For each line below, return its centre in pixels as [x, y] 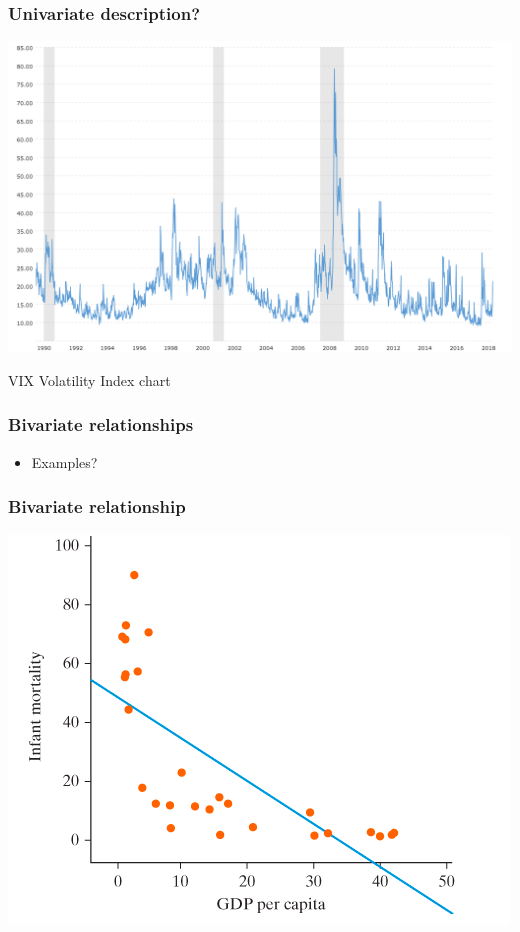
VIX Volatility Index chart [89, 379]
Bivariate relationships [101, 424]
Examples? [64, 461]
